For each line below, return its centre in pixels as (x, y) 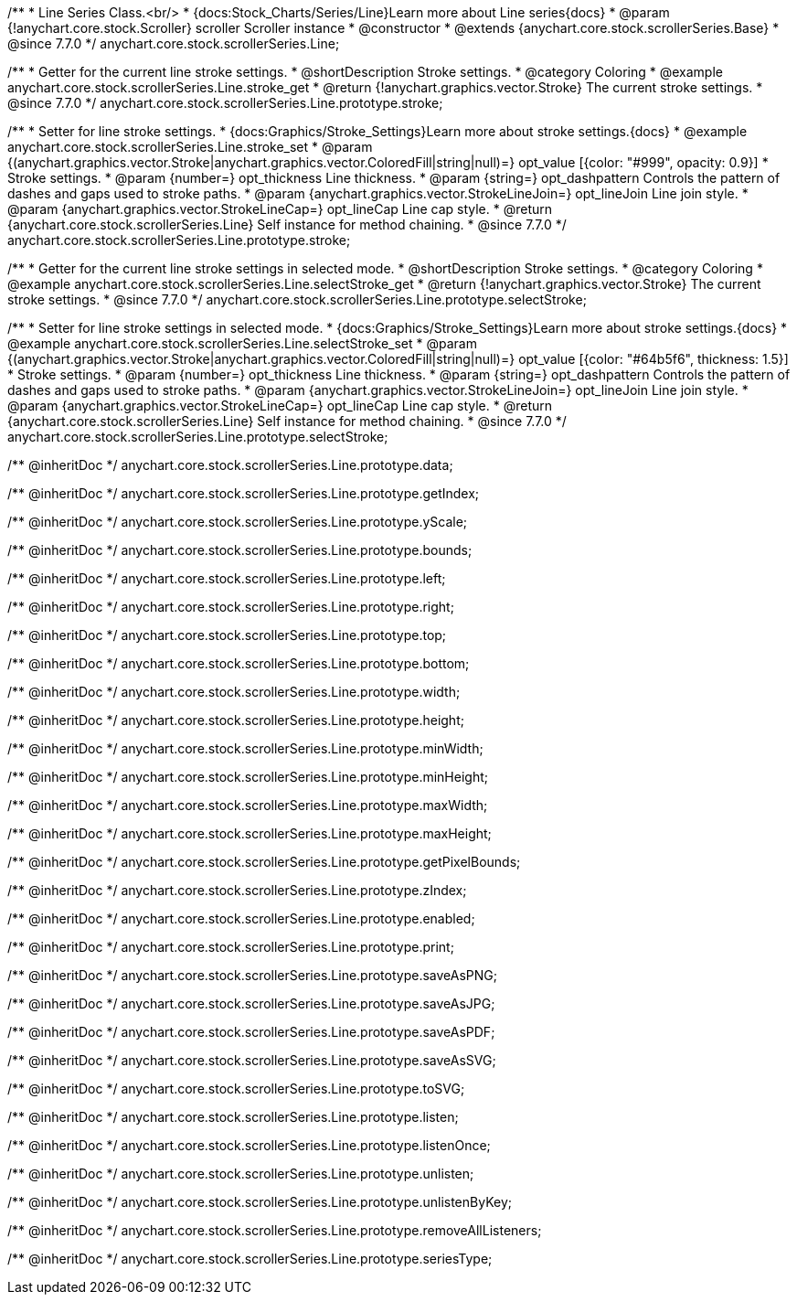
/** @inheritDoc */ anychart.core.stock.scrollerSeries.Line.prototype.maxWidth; (248, 805)
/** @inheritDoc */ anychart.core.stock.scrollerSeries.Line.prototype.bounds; (240, 550)
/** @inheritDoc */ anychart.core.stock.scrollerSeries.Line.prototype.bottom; (239, 663)
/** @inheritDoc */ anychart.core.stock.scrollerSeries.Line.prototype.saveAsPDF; (251, 1032)
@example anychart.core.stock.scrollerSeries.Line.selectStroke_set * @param (242, 343)
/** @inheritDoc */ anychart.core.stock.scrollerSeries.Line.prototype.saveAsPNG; (252, 975)
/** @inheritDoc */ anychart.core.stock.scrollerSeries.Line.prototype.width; (234, 692)
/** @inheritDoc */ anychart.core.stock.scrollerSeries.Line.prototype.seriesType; (250, 1259)
